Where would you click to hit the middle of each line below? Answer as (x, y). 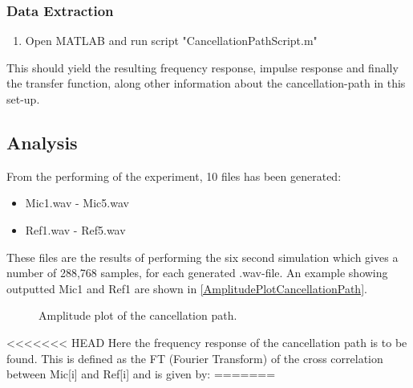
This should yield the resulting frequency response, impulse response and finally (202, 67)
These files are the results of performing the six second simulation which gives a (202, 257)
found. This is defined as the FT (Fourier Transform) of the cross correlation (195, 358)
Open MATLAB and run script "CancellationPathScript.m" (171, 41)
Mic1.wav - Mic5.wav (77, 203)
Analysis (42, 142)
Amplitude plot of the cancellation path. (138, 315)
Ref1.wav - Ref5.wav (75, 229)
